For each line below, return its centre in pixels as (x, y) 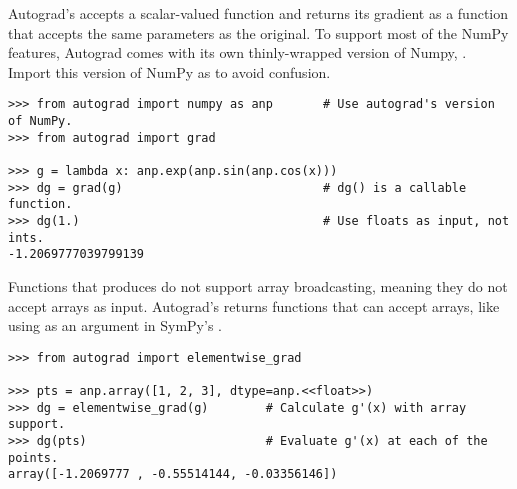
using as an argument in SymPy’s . (115, 325)
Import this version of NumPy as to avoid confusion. (169, 71)
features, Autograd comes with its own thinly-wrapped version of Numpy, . (237, 52)
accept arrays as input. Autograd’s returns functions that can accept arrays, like (254, 305)
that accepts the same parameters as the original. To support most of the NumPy (258, 32)
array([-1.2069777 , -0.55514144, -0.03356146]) (173, 474)
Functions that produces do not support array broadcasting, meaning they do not (258, 285)
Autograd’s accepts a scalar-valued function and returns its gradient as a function (258, 13)
